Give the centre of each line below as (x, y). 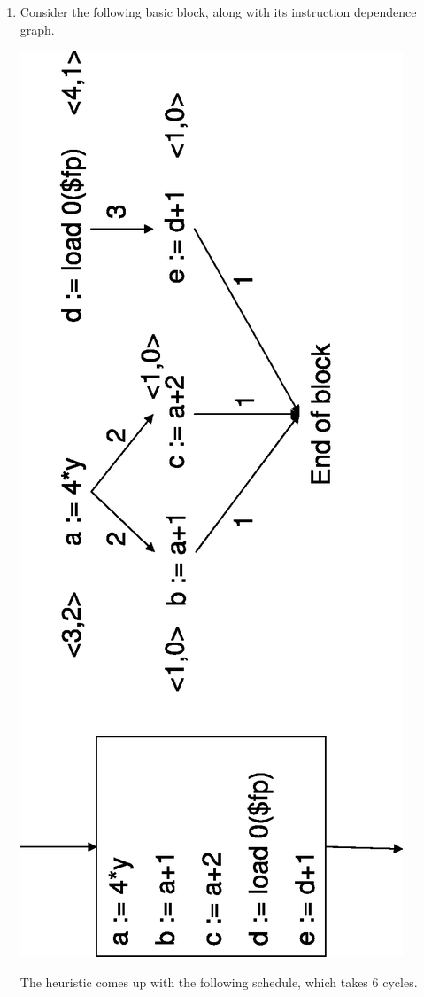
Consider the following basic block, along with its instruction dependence (218, 12)
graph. (37, 29)
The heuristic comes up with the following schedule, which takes (194, 981)
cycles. (400, 981)
